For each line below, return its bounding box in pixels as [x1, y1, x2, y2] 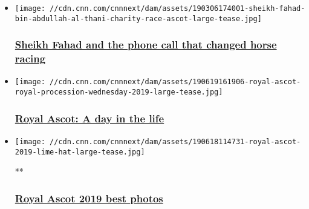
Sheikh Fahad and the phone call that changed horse [15, 37, 277, 52]
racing [15, 51, 46, 66]
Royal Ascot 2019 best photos [15, 190, 163, 205]
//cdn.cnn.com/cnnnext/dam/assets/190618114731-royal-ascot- [50, 137, 301, 146]
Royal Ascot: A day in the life [15, 110, 164, 125]
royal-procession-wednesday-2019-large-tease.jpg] [15, 88, 223, 97]
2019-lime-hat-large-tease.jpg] [15, 147, 145, 156]
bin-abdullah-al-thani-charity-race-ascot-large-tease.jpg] [15, 14, 262, 23]
